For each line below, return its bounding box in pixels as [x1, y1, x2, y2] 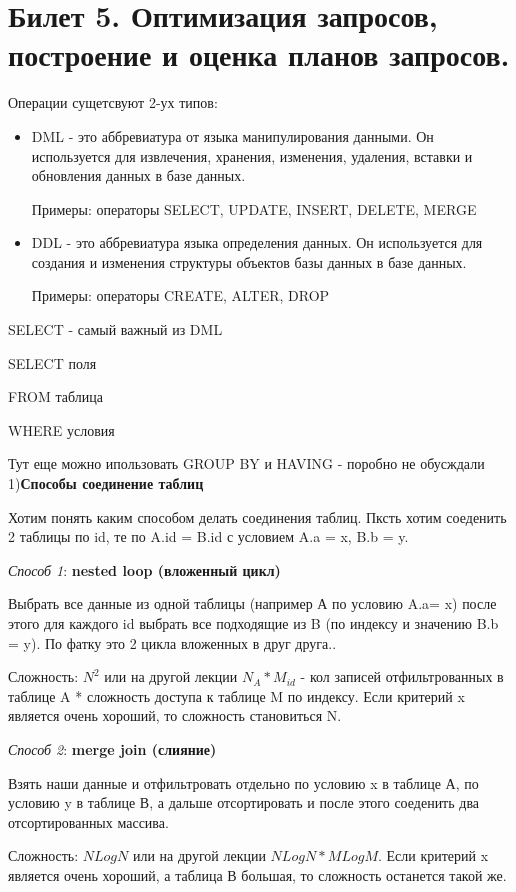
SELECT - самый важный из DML [8, 319, 223, 340]
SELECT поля [8, 352, 97, 373]
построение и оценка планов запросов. [8, 34, 510, 75]
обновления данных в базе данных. [31, 165, 246, 186]
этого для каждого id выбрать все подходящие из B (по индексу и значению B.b [8, 613, 499, 633]
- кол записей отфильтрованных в [300, 666, 504, 687]
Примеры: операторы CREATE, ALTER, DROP [31, 285, 330, 306]
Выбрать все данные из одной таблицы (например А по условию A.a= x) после [8, 593, 497, 614]
